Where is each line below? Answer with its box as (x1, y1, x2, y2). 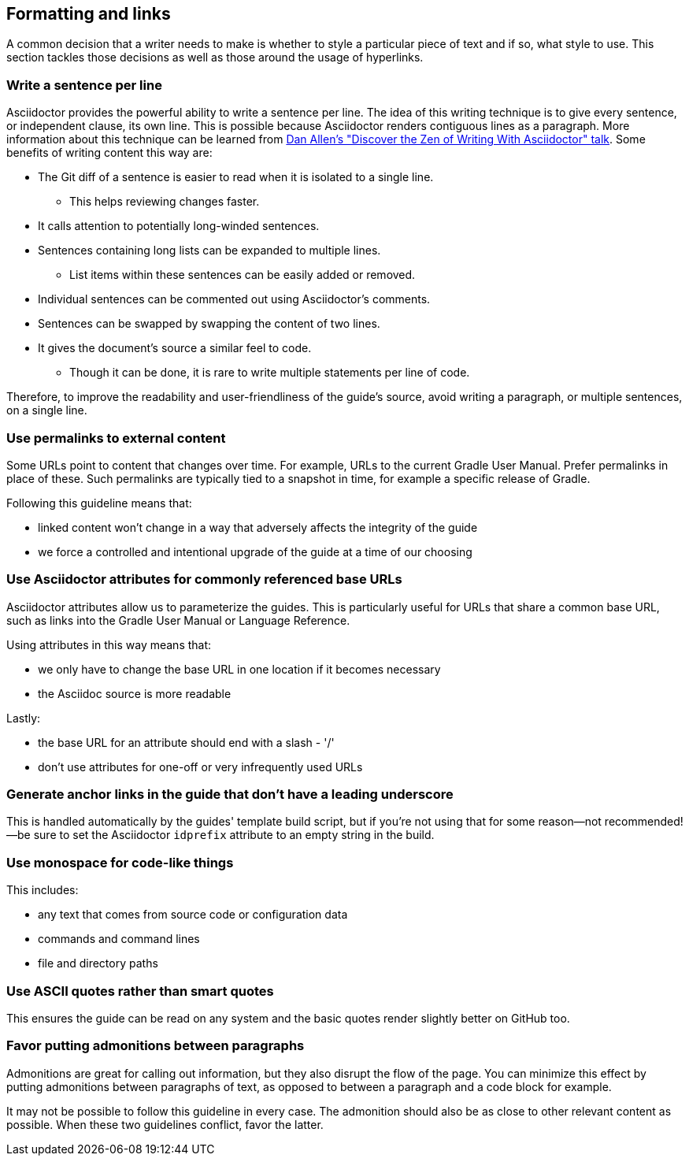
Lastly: (6, 711, 41, 725)
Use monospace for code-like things (6, 854, 234, 871)
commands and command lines (38, 932, 200, 946)
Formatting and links (6, 4, 171, 24)
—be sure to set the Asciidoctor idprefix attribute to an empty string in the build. (6, 828, 435, 842)
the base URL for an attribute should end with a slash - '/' (38, 735, 335, 749)
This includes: (6, 883, 79, 897)
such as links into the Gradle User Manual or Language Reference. (6, 613, 350, 627)
